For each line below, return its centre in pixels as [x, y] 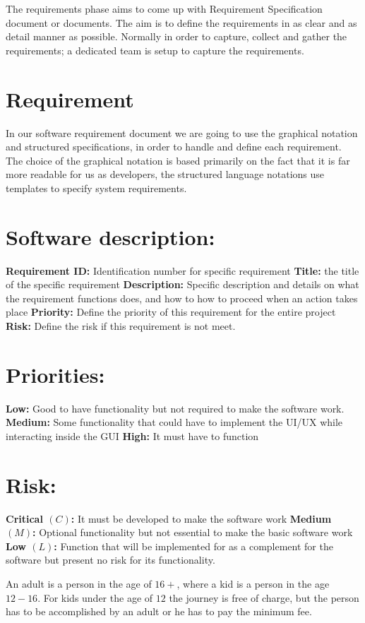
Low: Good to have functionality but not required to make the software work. [175, 408]
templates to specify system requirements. [96, 188]
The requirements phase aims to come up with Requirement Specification [164, 8]
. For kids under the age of [95, 597]
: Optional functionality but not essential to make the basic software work [193, 532]
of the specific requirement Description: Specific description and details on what [182, 284]
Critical [24, 518]
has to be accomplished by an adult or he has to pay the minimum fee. [159, 611]
